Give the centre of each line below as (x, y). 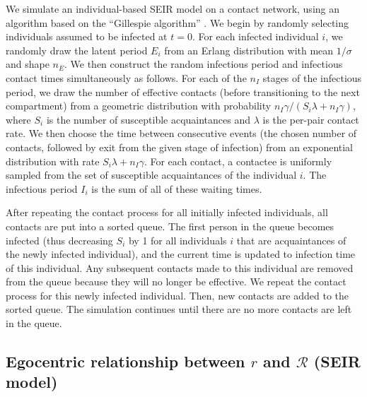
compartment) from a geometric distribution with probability (139, 106)
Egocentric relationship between (126, 361)
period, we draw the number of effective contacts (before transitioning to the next (183, 91)
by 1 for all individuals (177, 240)
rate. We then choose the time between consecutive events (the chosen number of (181, 133)
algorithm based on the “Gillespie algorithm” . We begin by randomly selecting (177, 22)
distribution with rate (53, 161)
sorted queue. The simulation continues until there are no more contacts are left (179, 309)
